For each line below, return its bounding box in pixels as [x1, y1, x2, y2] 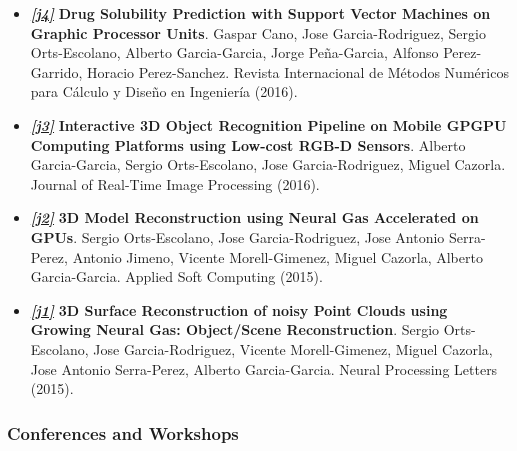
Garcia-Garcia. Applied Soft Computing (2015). [30, 266, 323, 287]
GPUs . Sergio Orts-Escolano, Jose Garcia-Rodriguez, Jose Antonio [30, 226, 445, 247]
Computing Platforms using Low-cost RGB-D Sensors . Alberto [30, 134, 466, 155]
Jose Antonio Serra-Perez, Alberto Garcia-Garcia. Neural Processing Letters [30, 358, 498, 379]
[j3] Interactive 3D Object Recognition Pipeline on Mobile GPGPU [30, 114, 507, 135]
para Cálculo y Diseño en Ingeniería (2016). [30, 81, 298, 102]
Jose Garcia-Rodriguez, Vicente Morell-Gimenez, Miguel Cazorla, [93, 338, 493, 359]
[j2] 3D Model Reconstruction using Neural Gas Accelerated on [30, 207, 479, 228]
